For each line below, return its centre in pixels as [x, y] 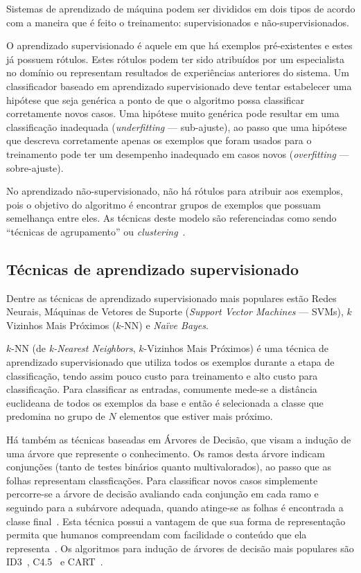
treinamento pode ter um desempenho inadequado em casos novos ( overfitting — [178, 153]
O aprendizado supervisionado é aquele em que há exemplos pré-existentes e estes [179, 45]
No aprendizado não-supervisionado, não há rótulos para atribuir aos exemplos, [175, 191]
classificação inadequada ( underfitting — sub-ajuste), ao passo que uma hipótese [177, 126]
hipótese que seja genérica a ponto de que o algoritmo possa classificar [156, 99]
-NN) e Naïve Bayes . [165, 325]
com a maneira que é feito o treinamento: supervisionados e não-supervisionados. [178, 22]
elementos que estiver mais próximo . [196, 416]
